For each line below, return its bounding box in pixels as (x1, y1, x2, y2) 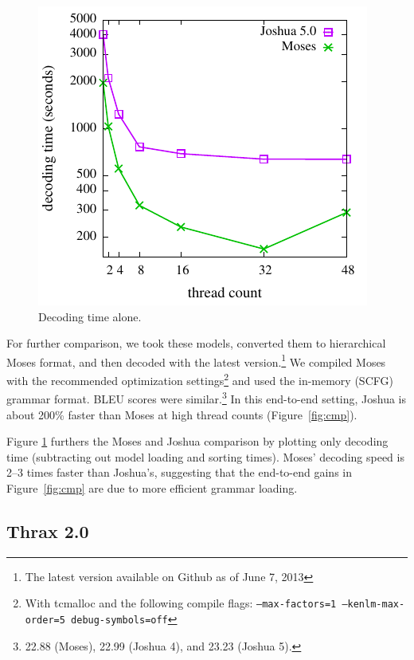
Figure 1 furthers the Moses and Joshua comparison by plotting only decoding (6, 433, 389, 450)
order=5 (25, 614, 65, 626)
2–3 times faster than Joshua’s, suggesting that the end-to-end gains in (6, 464, 352, 481)
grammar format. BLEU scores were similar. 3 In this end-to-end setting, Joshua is (6, 388, 407, 407)
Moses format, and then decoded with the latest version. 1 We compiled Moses (6, 351, 386, 370)
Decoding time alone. (38, 308, 142, 324)
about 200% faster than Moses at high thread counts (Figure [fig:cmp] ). (6, 406, 357, 422)
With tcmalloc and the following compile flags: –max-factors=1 (25, 595, 337, 611)
